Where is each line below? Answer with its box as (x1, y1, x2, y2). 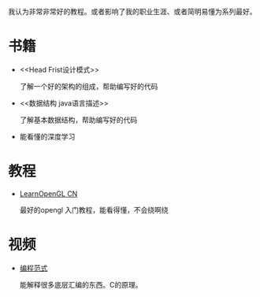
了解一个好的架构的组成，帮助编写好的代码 (19, 81, 158, 91)
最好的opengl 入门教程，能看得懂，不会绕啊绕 (19, 205, 169, 214)
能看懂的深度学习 (19, 132, 76, 141)
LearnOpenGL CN (19, 188, 78, 199)
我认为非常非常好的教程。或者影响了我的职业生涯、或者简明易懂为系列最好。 (8, 7, 257, 16)
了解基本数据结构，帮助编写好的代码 (19, 115, 138, 124)
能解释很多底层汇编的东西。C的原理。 (19, 280, 143, 289)
